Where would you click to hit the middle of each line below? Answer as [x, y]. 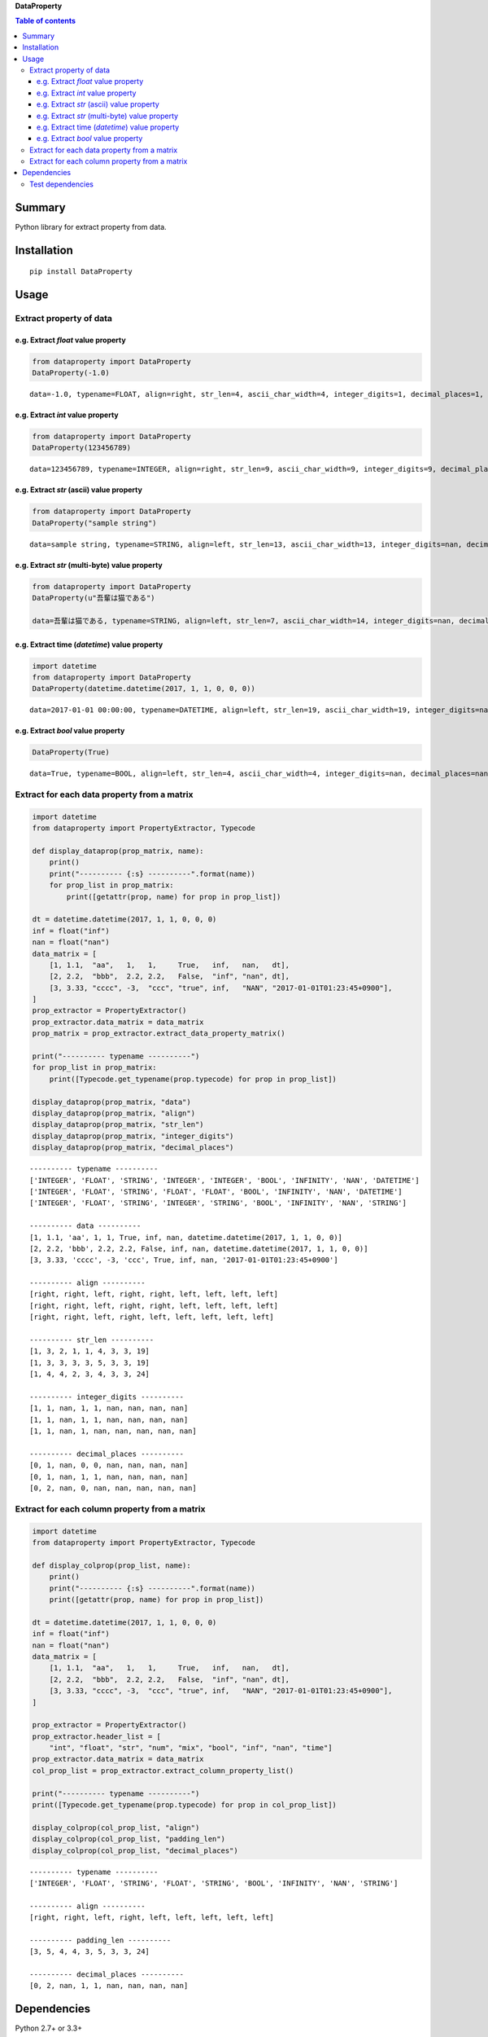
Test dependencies [61, 184]
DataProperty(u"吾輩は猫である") [94, 598]
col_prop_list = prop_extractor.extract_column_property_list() [163, 1771]
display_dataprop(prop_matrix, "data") [111, 1102]
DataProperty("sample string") [95, 523]
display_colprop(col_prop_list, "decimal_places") [135, 1850]
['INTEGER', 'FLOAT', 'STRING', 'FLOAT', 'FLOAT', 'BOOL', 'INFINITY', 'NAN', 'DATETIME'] [216, 1191]
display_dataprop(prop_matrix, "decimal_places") [133, 1148]
